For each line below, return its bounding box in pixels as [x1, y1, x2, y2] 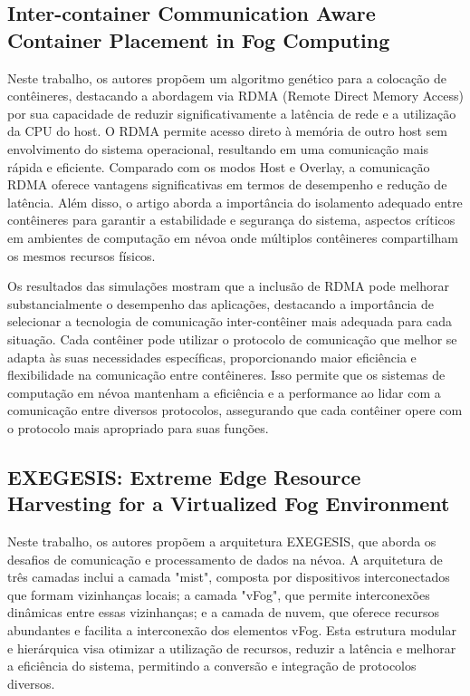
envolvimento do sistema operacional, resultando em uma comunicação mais [7, 139, 429, 158]
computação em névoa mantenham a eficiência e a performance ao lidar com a [7, 382, 441, 401]
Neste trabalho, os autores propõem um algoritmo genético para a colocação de [7, 68, 446, 87]
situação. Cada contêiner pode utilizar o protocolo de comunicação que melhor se [7, 329, 457, 348]
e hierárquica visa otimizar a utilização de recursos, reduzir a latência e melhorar [7, 638, 456, 657]
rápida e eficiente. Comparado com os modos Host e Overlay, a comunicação [7, 157, 430, 176]
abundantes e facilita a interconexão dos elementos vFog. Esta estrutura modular [7, 621, 456, 640]
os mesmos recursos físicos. [7, 246, 156, 265]
